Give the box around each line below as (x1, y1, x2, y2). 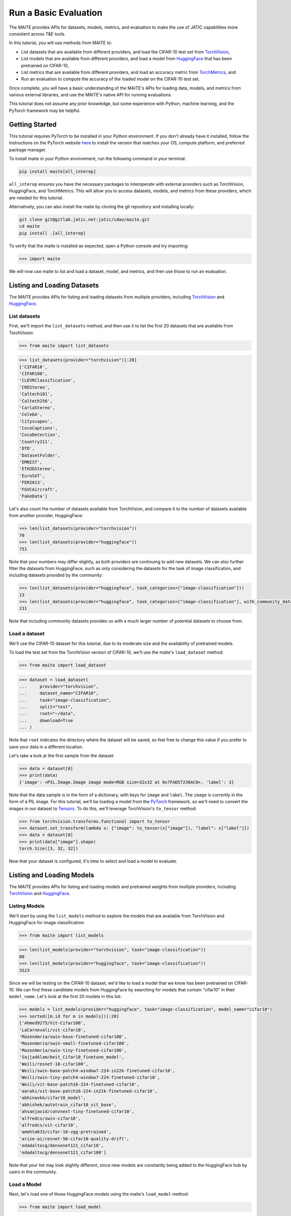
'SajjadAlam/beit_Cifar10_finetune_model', (19, 1055, 125, 1060)
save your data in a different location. (9, 744, 83, 750)
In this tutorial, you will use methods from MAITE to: (9, 40, 113, 46)
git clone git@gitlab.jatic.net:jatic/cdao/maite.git (19, 217, 150, 222)
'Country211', (19, 439, 53, 445)
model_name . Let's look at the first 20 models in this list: (9, 994, 122, 1000)
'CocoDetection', (19, 432, 61, 438)
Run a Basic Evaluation (9, 7, 103, 18)
